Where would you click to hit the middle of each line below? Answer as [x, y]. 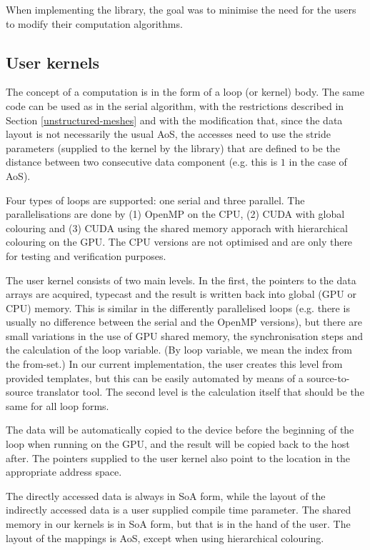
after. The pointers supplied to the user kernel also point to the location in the [178, 457]
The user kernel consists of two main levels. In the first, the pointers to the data [181, 280]
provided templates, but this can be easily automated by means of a [155, 377]
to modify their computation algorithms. [94, 23]
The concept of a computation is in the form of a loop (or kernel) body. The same [185, 92]
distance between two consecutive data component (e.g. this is [142, 162]
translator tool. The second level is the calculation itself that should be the [200, 392]
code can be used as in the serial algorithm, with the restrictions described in [175, 105]
